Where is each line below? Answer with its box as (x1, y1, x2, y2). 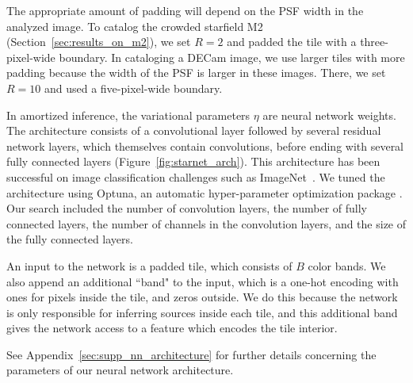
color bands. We (308, 257, 386, 274)
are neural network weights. (262, 106, 396, 123)
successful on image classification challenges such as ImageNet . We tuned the (6, 168, 385, 185)
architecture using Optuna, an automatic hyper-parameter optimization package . (6, 184, 403, 201)
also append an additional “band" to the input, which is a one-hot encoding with (6, 273, 399, 289)
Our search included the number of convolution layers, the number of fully (6, 200, 367, 216)
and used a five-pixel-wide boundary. (44, 79, 223, 96)
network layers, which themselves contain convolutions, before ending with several (6, 137, 404, 154)
